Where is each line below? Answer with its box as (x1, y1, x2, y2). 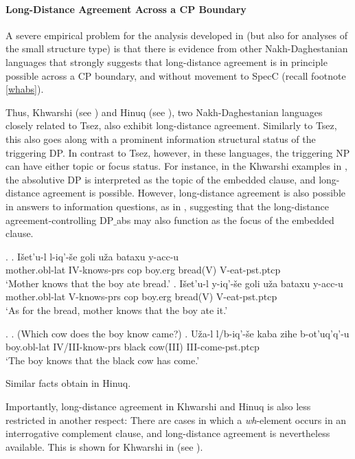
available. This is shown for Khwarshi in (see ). (5, 439, 203, 454)
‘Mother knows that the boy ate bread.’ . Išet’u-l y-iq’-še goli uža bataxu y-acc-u (5, 276, 343, 290)
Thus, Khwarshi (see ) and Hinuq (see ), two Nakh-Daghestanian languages (5, 104, 323, 119)
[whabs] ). (5, 82, 44, 96)
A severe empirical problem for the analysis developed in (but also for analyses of (5, 27, 348, 42)
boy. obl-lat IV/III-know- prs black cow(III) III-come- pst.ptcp (5, 339, 260, 354)
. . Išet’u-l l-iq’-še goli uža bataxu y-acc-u (5, 249, 179, 263)
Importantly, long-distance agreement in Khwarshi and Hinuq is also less (5, 399, 311, 414)
